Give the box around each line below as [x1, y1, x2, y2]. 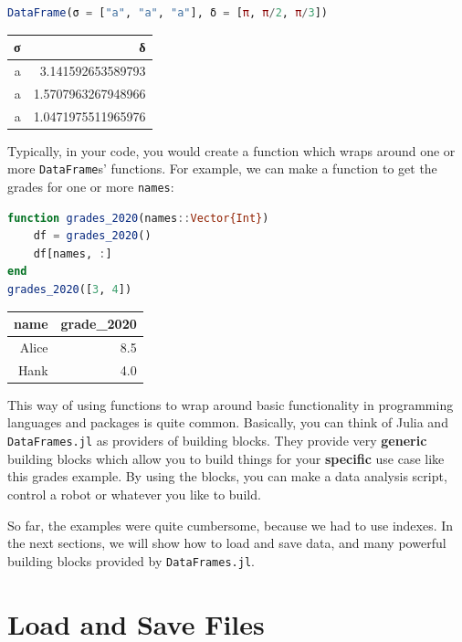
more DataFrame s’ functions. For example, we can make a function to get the [7, 159, 437, 178]
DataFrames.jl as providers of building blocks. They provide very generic [7, 431, 427, 450]
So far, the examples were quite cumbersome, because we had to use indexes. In [7, 515, 454, 534]
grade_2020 [60, 314, 137, 333]
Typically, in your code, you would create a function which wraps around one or [7, 141, 456, 160]
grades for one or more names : [7, 176, 174, 195]
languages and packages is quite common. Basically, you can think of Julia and [7, 413, 448, 432]
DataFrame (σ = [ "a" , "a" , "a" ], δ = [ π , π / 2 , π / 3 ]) [7, 6, 329, 19]
